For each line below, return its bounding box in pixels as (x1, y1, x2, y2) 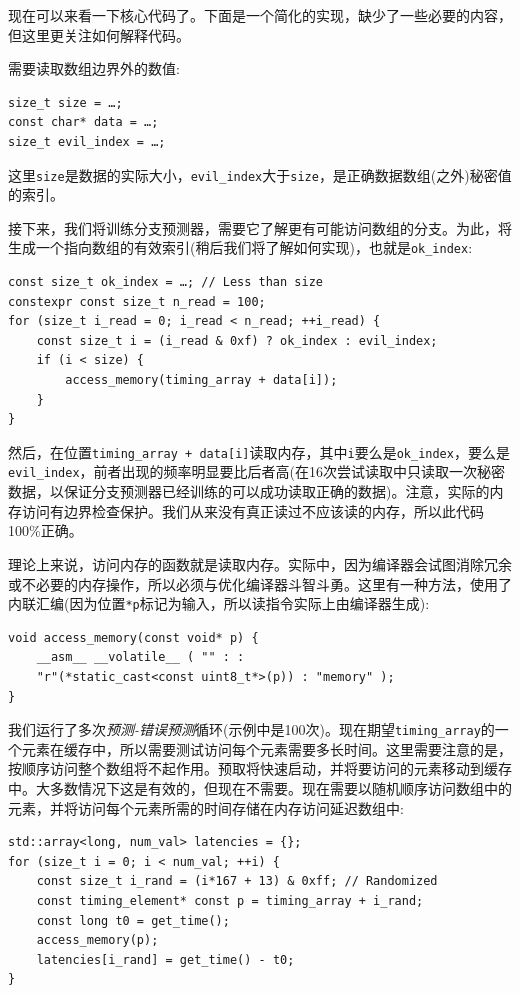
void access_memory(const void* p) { (8, 630, 259, 645)
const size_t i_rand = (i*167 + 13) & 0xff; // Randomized (36, 874, 438, 889)
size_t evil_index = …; (8, 134, 166, 149)
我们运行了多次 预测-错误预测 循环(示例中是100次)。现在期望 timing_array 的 (8, 719, 495, 740)
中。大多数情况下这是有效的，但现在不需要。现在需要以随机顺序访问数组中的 (8, 777, 512, 798)
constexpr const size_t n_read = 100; (8, 294, 266, 309)
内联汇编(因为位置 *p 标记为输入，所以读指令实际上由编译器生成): (8, 593, 430, 614)
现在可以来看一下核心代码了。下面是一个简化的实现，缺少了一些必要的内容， (8, 5, 512, 25)
